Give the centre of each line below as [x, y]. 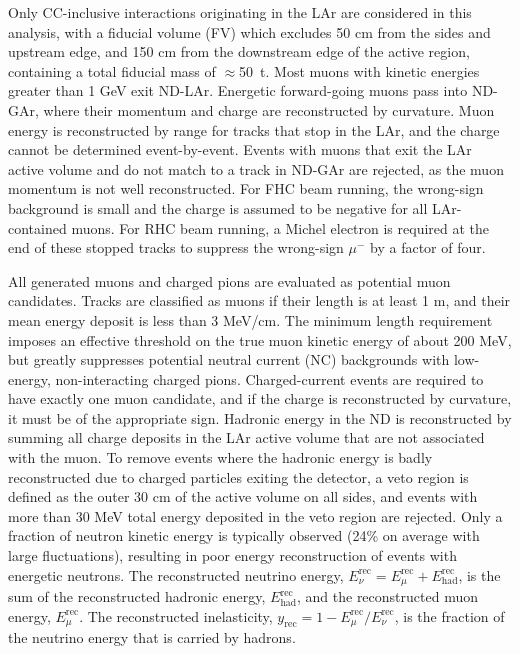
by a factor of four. [428, 247]
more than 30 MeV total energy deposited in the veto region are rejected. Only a [255, 515]
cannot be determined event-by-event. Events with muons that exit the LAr [240, 149]
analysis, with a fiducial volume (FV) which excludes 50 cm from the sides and [249, 31]
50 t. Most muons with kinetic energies [359, 70]
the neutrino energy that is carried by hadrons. [152, 637]
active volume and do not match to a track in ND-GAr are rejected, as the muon [256, 168]
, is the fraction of [449, 615]
